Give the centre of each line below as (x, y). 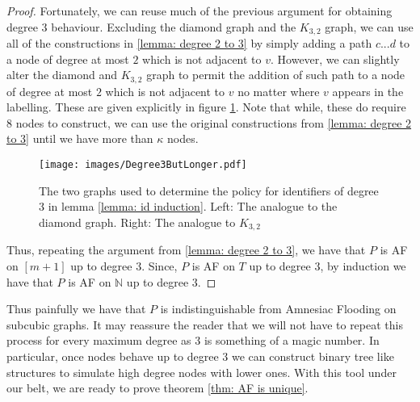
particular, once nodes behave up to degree (113, 356)
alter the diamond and (62, 75)
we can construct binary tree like (313, 356)
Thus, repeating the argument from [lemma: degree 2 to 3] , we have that (186, 250)
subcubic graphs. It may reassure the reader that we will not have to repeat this (205, 324)
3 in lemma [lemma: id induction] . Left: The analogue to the (188, 206)
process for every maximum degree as (99, 340)
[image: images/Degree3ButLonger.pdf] (143, 165)
